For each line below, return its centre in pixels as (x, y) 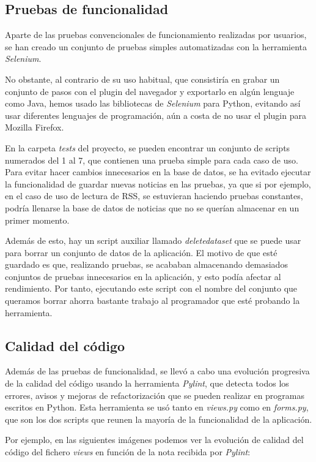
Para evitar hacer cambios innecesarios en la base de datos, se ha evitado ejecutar (158, 172)
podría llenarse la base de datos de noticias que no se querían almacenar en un (152, 207)
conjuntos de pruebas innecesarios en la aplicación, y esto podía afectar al (143, 276)
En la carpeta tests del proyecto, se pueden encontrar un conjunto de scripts (148, 147)
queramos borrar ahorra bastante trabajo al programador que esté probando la (152, 301)
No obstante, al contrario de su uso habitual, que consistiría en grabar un (142, 79)
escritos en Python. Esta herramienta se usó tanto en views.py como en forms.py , (157, 407)
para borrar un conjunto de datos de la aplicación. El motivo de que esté (141, 252)
